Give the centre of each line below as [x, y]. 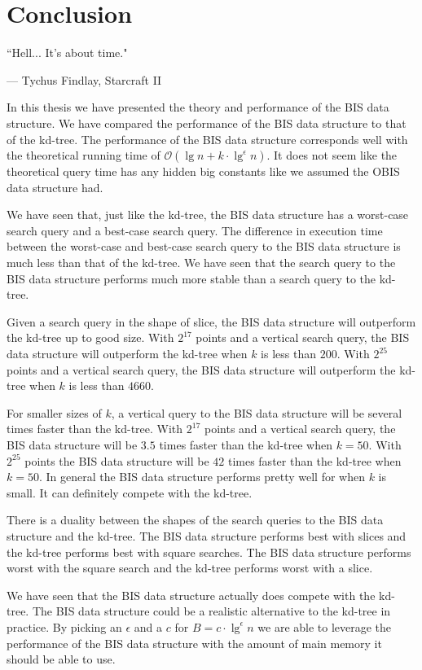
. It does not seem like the [332, 155]
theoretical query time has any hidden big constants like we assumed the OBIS [203, 171]
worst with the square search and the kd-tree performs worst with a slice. [190, 568]
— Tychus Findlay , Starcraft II [84, 79]
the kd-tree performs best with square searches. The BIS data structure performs [209, 552]
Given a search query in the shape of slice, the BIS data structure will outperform [211, 321]
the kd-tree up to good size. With [90, 337]
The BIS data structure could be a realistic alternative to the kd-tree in [211, 611]
